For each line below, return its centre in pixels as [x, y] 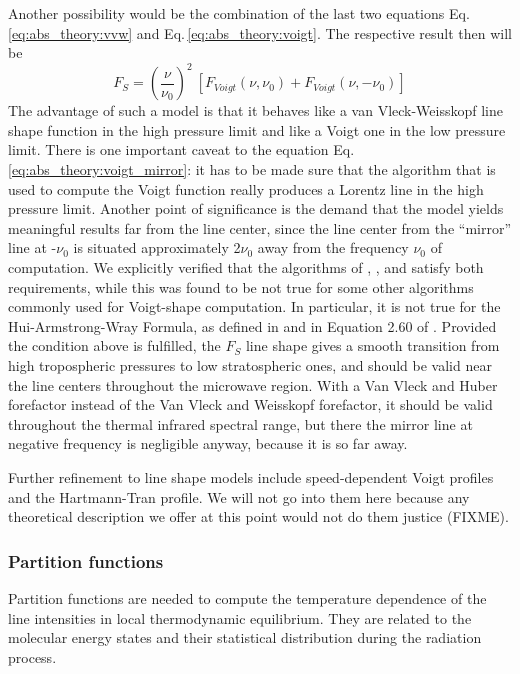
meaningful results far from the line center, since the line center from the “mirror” [260, 227]
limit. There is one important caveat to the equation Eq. [181, 149]
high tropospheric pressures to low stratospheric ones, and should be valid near [250, 365]
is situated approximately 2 [157, 247]
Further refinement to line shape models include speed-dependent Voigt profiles [251, 476]
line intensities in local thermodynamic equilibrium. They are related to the [240, 617]
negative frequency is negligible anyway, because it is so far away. [208, 443]
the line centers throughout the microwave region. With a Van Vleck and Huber [253, 384]
